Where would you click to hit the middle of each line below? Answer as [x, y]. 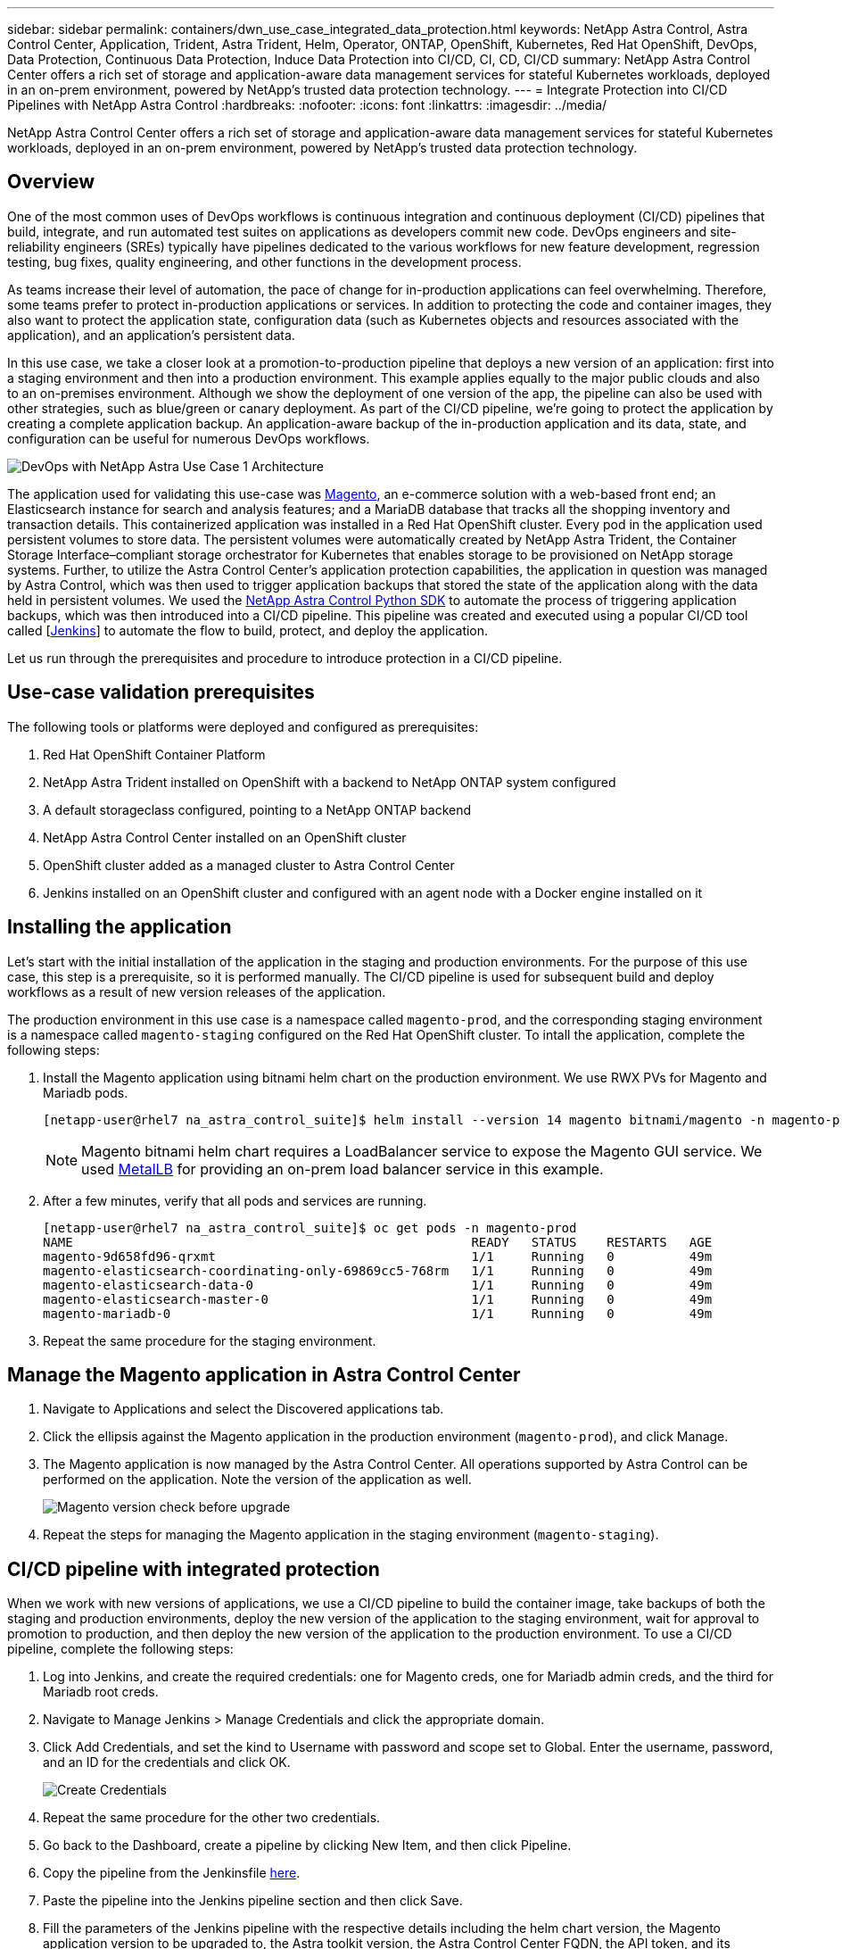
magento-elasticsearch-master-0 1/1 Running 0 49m [378, 1299]
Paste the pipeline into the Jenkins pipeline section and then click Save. [253, 1901]
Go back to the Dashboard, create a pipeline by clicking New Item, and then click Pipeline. [307, 1845]
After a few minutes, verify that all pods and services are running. [235, 1200]
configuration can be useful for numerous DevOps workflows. [189, 438]
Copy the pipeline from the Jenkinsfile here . [172, 1873]
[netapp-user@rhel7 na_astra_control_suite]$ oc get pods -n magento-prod [310, 1227]
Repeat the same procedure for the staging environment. [210, 1340]
